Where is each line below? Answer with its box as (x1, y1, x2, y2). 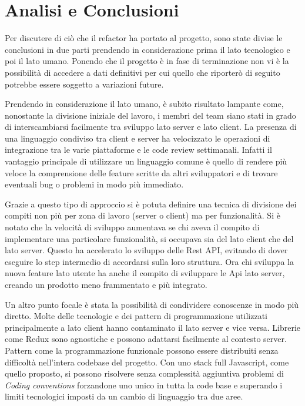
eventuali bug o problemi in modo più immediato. (5, 178, 184, 190)
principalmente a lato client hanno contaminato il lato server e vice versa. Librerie (5, 321, 301, 333)
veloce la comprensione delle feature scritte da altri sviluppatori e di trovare (5, 166, 278, 179)
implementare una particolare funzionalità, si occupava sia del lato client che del (5, 232, 294, 244)
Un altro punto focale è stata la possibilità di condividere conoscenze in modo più (5, 298, 299, 310)
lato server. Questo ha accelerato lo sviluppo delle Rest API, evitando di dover (5, 244, 288, 256)
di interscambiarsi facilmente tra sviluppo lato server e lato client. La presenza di (5, 120, 297, 133)
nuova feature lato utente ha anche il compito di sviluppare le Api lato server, (5, 267, 285, 279)
